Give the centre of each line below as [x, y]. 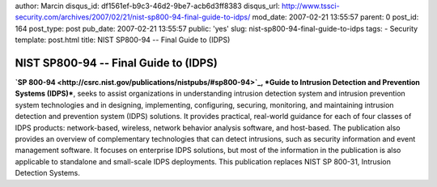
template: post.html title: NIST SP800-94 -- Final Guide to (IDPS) [123, 40]
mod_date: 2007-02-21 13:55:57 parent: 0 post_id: [335, 17]
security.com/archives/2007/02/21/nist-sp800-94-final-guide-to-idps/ [133, 17]
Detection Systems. [47, 173]
